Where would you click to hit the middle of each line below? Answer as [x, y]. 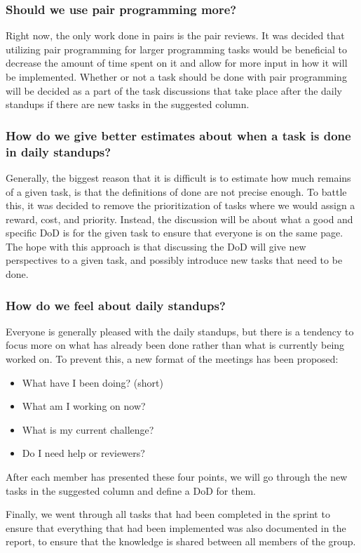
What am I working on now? [84, 406]
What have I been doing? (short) [93, 382]
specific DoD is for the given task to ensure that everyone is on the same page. [175, 233]
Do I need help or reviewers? [83, 453]
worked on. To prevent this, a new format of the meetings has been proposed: [172, 359]
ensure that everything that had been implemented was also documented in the [176, 527]
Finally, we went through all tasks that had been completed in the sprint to [168, 514]
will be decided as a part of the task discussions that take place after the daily [174, 90]
